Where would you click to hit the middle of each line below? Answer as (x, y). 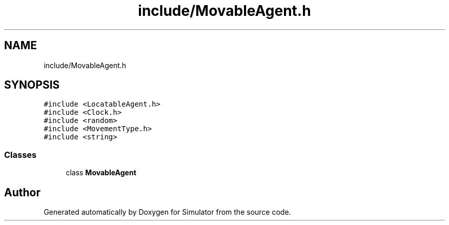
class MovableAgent (101, 173)
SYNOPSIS (32, 85)
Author (22, 192)
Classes (21, 155)
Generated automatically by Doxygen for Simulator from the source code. (167, 212)
